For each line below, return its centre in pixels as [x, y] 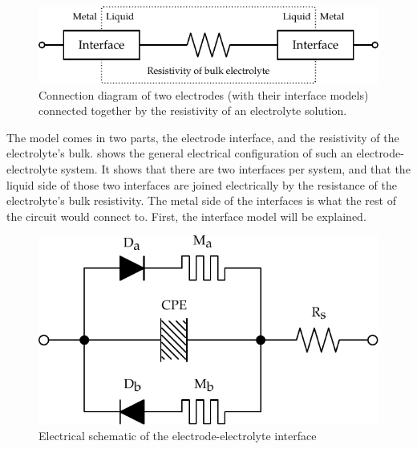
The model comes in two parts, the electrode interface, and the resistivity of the [203, 137]
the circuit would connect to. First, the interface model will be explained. [186, 216]
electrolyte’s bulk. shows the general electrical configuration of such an [180, 153]
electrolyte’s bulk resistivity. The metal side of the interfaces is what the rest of [201, 200]
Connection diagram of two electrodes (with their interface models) [204, 94]
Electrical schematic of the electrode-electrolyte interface [178, 436]
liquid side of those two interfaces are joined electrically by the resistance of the [202, 184]
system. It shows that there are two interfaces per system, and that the [236, 169]
